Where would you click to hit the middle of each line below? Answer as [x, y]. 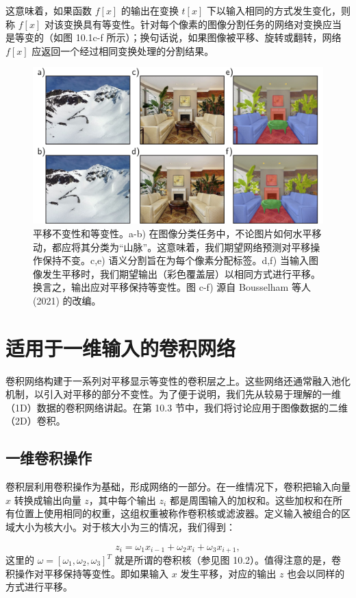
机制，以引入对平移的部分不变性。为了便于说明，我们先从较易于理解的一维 [173, 394]
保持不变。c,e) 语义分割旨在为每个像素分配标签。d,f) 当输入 [175, 260]
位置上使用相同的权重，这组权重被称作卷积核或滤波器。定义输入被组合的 [178, 513]
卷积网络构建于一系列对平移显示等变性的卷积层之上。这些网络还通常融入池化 [178, 380]
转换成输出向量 [48, 500]
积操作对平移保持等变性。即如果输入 [87, 573]
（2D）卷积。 [36, 421]
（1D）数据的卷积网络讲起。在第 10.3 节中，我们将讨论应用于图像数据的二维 [177, 407]
